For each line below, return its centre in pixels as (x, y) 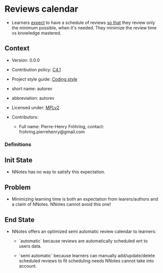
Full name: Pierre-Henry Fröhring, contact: (61, 126)
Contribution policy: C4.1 (36, 69)
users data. (30, 246)
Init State (19, 160)
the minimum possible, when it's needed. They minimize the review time (84, 27)
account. (28, 266)
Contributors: (25, 117)
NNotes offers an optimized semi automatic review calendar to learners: (84, 231)
